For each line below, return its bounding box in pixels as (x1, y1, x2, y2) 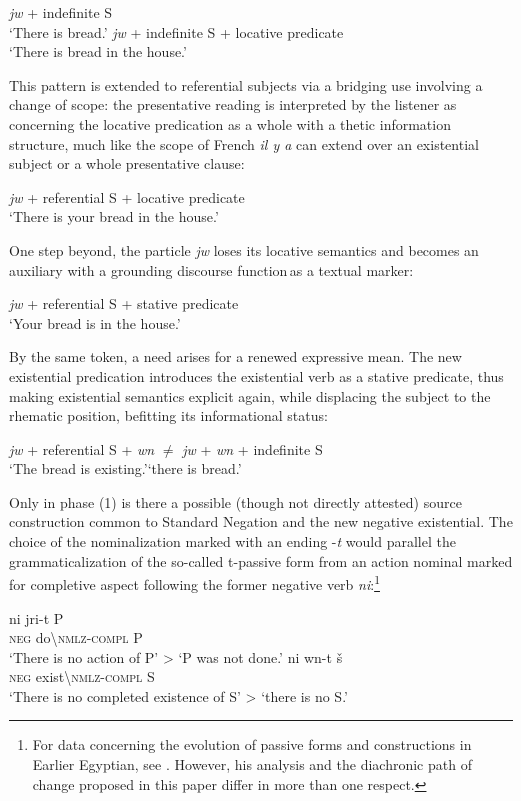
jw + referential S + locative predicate (9, 186, 245, 207)
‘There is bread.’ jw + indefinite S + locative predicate (9, 21, 344, 42)
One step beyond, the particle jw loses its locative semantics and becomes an (9, 239, 479, 260)
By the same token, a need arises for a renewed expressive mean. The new (9, 346, 462, 367)
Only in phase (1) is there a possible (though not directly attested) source (9, 491, 462, 512)
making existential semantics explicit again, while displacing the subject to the (9, 385, 491, 406)
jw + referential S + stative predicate (9, 293, 239, 314)
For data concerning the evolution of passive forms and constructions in (32, 734, 472, 755)
